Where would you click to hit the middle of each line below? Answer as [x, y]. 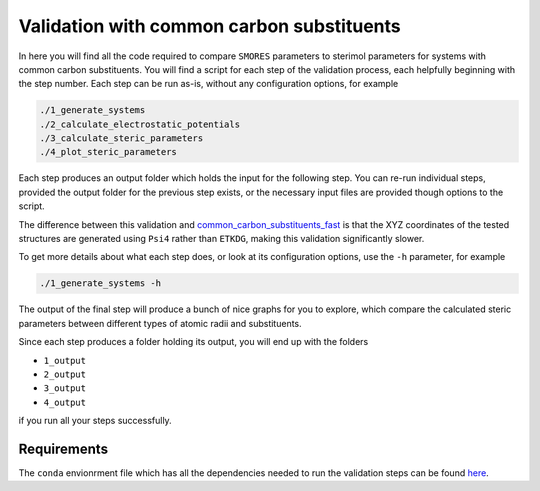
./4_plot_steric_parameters [108, 152]
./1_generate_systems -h [100, 283]
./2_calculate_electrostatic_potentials [139, 124]
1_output [65, 360]
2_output [65, 374]
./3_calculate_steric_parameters [121, 138]
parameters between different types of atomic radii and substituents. [160, 323]
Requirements [63, 448]
